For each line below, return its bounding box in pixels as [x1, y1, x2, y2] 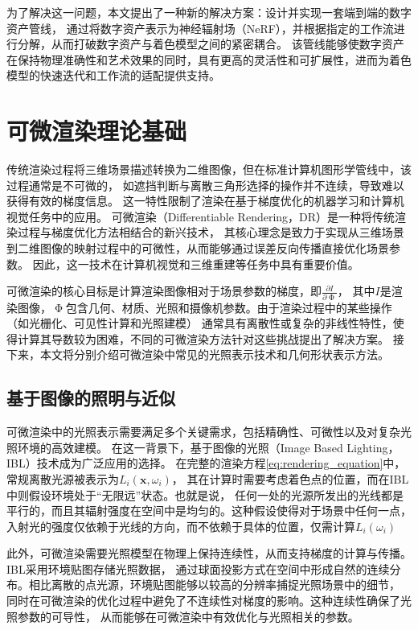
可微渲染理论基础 [6, 114, 187, 147]
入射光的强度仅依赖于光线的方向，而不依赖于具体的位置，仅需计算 [6, 517, 355, 534]
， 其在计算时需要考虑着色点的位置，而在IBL [171, 470, 409, 487]
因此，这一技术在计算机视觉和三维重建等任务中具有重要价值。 [32, 255, 359, 272]
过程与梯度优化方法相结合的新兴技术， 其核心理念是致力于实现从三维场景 [17, 224, 404, 241]
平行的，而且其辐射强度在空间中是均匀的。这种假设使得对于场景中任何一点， [6, 502, 412, 519]
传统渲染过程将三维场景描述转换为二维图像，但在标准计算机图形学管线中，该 [6, 161, 412, 178]
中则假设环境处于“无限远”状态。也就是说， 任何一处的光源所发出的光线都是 [6, 486, 404, 503]
